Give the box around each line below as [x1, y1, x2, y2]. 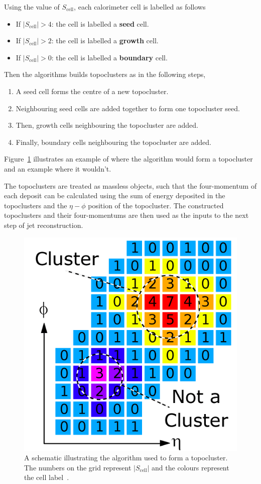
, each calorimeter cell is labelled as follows [74, 2, 206, 12]
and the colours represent [152, 462, 229, 472]
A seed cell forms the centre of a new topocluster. [16, 86, 169, 96]
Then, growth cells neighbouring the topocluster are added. [16, 120, 198, 130]
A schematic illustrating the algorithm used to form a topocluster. [24, 452, 228, 463]
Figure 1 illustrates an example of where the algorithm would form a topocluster [4, 153, 253, 164]
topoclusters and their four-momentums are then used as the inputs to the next [4, 210, 249, 220]
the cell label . [24, 472, 69, 482]
